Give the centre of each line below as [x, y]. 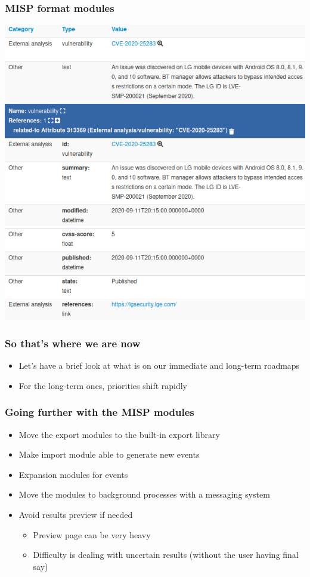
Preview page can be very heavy [92, 534]
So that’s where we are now [73, 343]
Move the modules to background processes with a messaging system [144, 494]
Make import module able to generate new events [109, 454]
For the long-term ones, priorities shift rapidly [103, 385]
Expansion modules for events [73, 474]
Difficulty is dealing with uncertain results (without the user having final [166, 555]
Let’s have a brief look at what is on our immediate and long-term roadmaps [159, 365]
